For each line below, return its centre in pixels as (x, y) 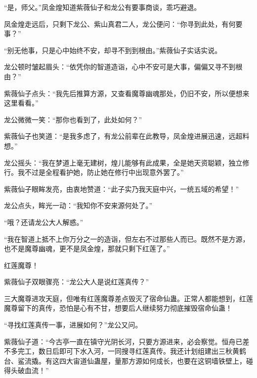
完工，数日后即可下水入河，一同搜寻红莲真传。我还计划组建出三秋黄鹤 (132, 351)
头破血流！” (30, 370)
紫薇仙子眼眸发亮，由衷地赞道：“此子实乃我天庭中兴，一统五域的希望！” (122, 189)
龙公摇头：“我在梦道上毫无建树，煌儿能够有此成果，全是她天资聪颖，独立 (123, 162)
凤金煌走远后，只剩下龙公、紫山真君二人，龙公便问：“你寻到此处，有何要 (123, 24)
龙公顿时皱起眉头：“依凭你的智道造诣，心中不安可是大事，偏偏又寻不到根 (123, 67)
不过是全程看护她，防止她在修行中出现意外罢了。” (104, 172)
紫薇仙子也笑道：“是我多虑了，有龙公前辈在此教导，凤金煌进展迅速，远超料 (127, 136)
